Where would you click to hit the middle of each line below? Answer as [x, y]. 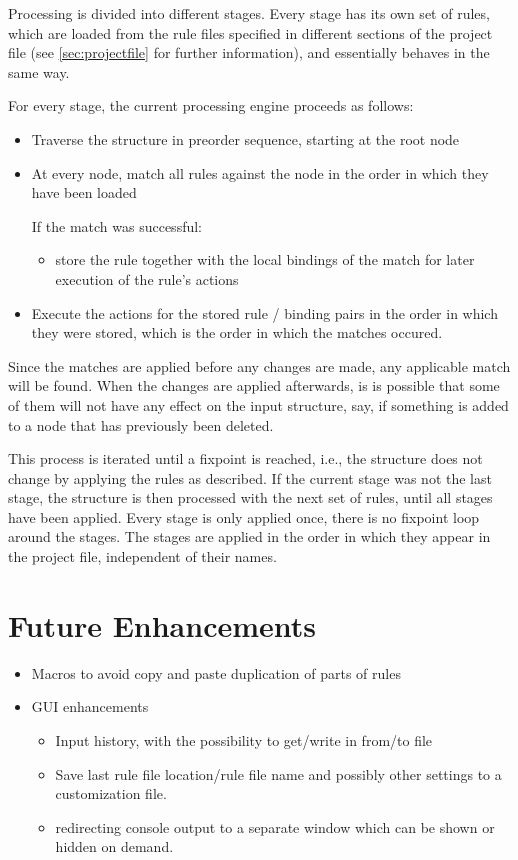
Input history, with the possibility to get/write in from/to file [244, 739]
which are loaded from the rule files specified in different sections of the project [250, 32]
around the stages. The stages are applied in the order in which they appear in [249, 536]
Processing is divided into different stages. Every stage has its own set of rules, [249, 13]
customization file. [111, 793]
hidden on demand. [114, 846]
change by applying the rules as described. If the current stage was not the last [250, 477]
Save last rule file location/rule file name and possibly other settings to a [278, 773]
